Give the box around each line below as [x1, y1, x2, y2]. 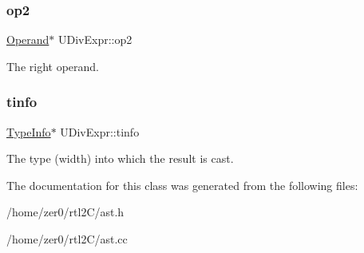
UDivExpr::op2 [58, 31, 133, 48]
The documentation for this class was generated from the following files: [6, 176, 358, 193]
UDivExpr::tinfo [60, 123, 140, 140]
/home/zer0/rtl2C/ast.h [6, 204, 125, 220]
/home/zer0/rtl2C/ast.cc [6, 231, 128, 247]
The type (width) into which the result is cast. [6, 150, 234, 167]
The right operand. [6, 57, 99, 74]
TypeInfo [6, 123, 51, 140]
